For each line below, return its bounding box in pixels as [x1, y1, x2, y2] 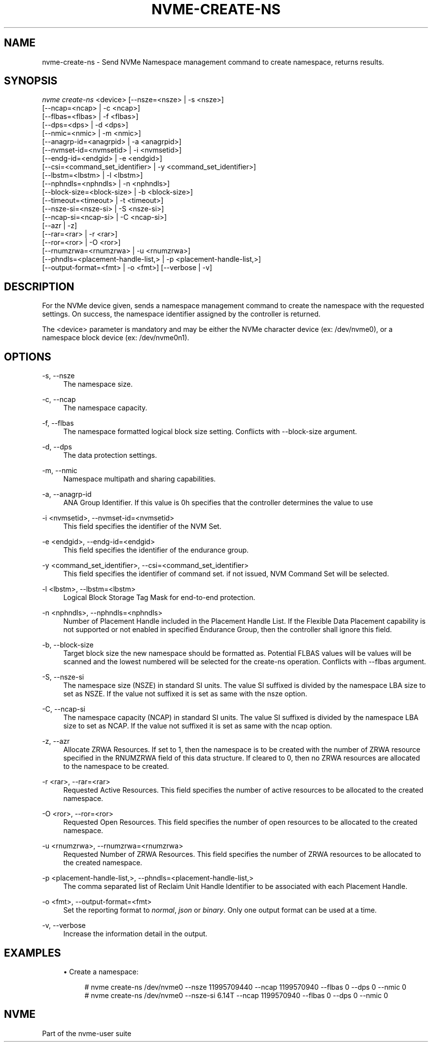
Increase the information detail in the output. [63, 929, 208, 938]
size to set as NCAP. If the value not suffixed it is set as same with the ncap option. [63, 722, 332, 730]
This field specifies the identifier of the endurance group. [63, 546, 249, 555]
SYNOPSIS [4, 75, 58, 87]
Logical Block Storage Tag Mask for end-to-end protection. [63, 593, 255, 602]
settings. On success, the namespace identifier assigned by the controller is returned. [42, 310, 321, 319]
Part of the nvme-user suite [42, 1029, 132, 1038]
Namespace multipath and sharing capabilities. [63, 475, 216, 483]
